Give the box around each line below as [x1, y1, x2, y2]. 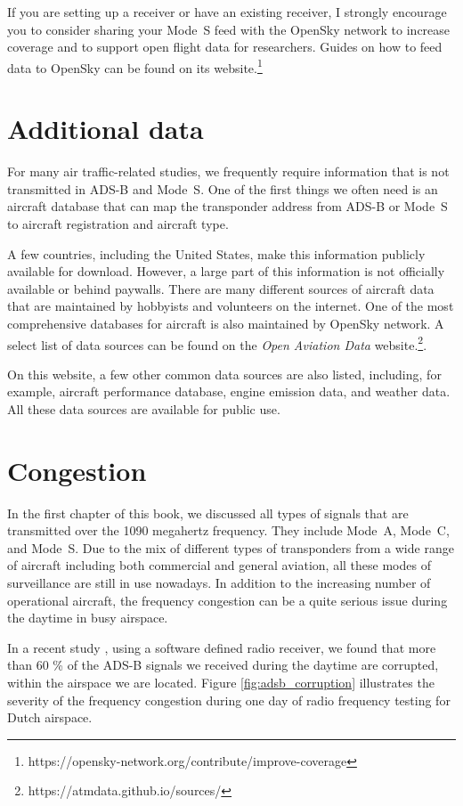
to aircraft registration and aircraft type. [7, 214, 229, 232]
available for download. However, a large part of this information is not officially [7, 262, 445, 281]
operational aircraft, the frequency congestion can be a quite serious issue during [7, 590, 448, 609]
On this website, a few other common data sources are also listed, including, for [7, 364, 442, 383]
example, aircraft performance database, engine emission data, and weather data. [7, 382, 451, 401]
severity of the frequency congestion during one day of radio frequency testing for [7, 690, 451, 709]
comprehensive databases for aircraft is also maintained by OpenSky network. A [7, 313, 444, 332]
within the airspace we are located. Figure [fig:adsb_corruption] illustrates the [7, 673, 435, 691]
